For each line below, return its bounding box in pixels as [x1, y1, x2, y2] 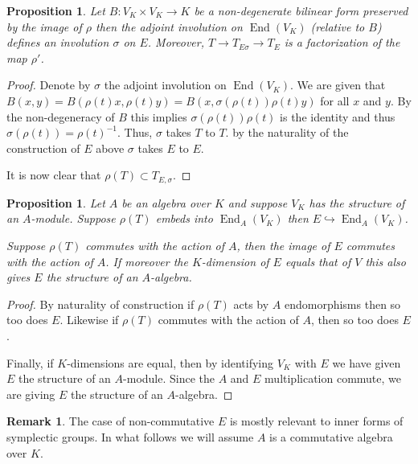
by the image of [6, 18, 82, 35]
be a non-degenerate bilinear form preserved [194, 2, 408, 18]
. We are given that [290, 76, 386, 93]
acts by [233, 295, 269, 312]
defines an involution [6, 34, 109, 51]
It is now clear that [6, 166, 101, 183]
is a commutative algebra [269, 428, 393, 445]
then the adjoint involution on [96, 18, 243, 35]
